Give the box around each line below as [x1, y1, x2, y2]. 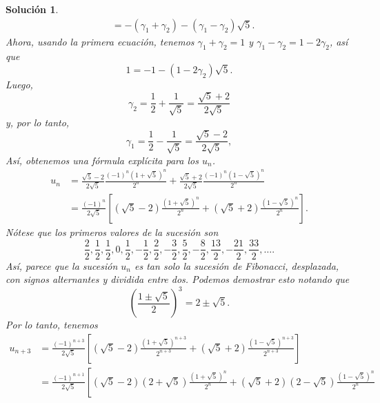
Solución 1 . [6, 2, 59, 16]
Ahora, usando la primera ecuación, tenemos [6, 34, 194, 48]
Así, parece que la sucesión [6, 258, 118, 273]
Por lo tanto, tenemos [6, 317, 98, 332]
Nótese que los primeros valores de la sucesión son [6, 224, 219, 239]
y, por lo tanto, [6, 115, 70, 129]
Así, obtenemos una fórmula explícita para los [6, 153, 199, 167]
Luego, [6, 77, 33, 92]
